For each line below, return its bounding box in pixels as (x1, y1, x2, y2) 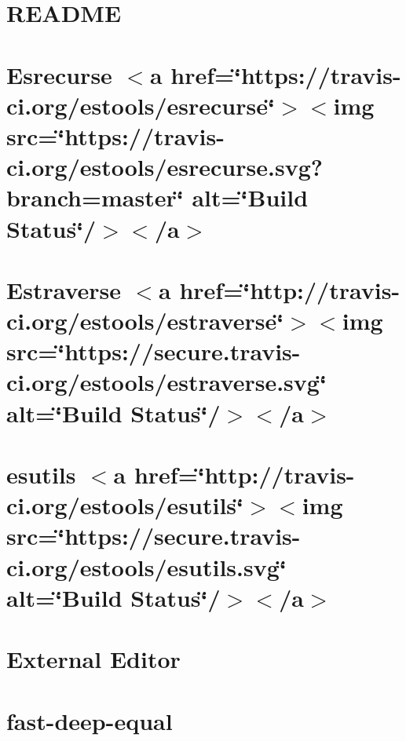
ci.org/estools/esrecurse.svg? (6, 151, 323, 183)
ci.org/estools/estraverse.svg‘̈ (6, 366, 327, 398)
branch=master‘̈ (6, 181, 184, 214)
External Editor (6, 643, 181, 675)
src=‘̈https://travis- (6, 119, 225, 151)
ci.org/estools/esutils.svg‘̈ (6, 550, 287, 582)
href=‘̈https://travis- (170, 58, 401, 90)
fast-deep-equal (6, 704, 173, 736)
